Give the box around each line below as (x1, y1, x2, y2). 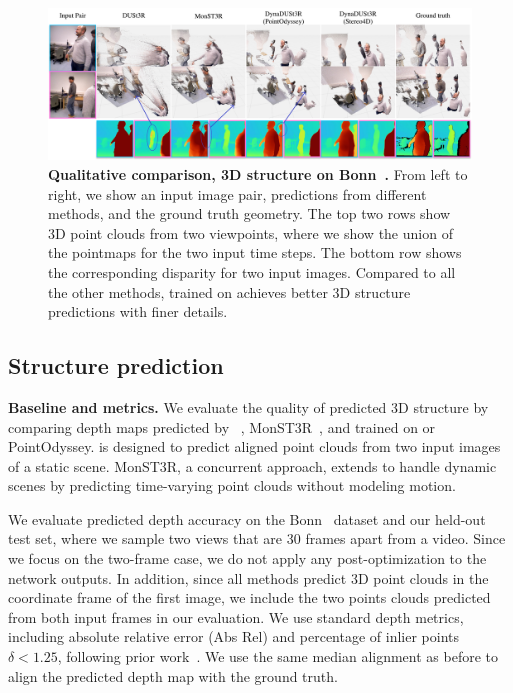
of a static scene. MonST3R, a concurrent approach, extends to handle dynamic (8, 455, 497, 476)
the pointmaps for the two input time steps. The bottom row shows (48, 242, 462, 263)
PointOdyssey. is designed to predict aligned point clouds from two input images (8, 436, 501, 457)
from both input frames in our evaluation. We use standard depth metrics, (8, 606, 464, 627)
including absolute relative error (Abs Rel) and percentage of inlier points (8, 626, 460, 647)
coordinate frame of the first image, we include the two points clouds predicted (8, 587, 491, 608)
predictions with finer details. (48, 301, 228, 322)
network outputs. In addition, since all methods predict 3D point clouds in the (8, 567, 489, 588)
